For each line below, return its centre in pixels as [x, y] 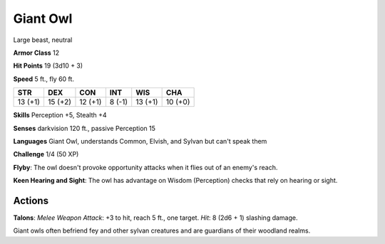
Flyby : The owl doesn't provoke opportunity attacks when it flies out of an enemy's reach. [145, 167]
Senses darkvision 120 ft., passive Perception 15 [84, 128]
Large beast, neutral [43, 40]
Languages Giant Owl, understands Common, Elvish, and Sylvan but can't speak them [140, 141]
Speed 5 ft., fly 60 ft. [44, 79]
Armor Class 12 [36, 53]
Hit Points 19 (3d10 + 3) [48, 66]
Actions [31, 200]
